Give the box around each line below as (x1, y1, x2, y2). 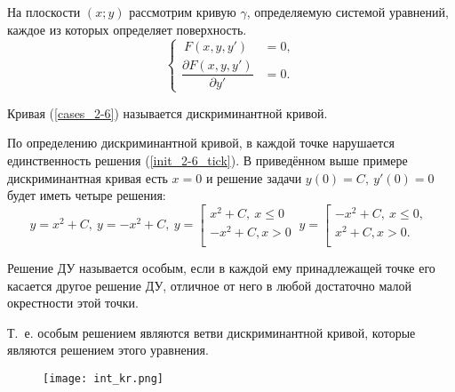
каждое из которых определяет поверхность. (7, 20, 247, 38)
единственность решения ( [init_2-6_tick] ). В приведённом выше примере (7, 151, 408, 169)
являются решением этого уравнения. (7, 340, 209, 359)
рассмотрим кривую (129, 3, 236, 20)
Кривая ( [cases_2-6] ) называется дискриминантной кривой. (7, 103, 328, 122)
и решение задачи (205, 168, 302, 187)
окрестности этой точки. (7, 293, 139, 312)
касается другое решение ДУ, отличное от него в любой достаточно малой (7, 276, 412, 294)
